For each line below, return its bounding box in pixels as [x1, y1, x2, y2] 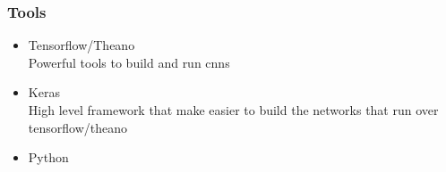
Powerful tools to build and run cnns [28, 53, 230, 71]
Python [28, 148, 69, 167]
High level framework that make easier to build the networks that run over [28, 101, 439, 119]
